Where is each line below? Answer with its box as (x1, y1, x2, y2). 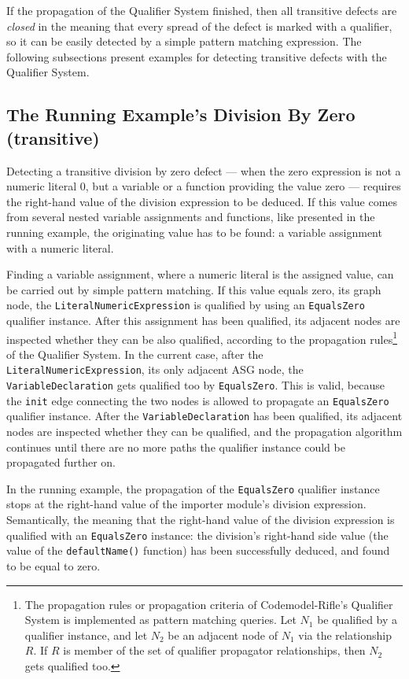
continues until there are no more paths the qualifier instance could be (6, 438, 345, 455)
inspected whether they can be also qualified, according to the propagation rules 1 (6, 328, 398, 347)
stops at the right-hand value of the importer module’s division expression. (6, 496, 367, 512)
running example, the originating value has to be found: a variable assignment (6, 223, 382, 240)
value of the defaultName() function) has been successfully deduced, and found (6, 542, 390, 559)
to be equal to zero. (6, 557, 101, 574)
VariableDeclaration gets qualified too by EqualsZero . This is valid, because (6, 377, 385, 393)
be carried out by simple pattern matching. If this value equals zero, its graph (6, 281, 381, 297)
